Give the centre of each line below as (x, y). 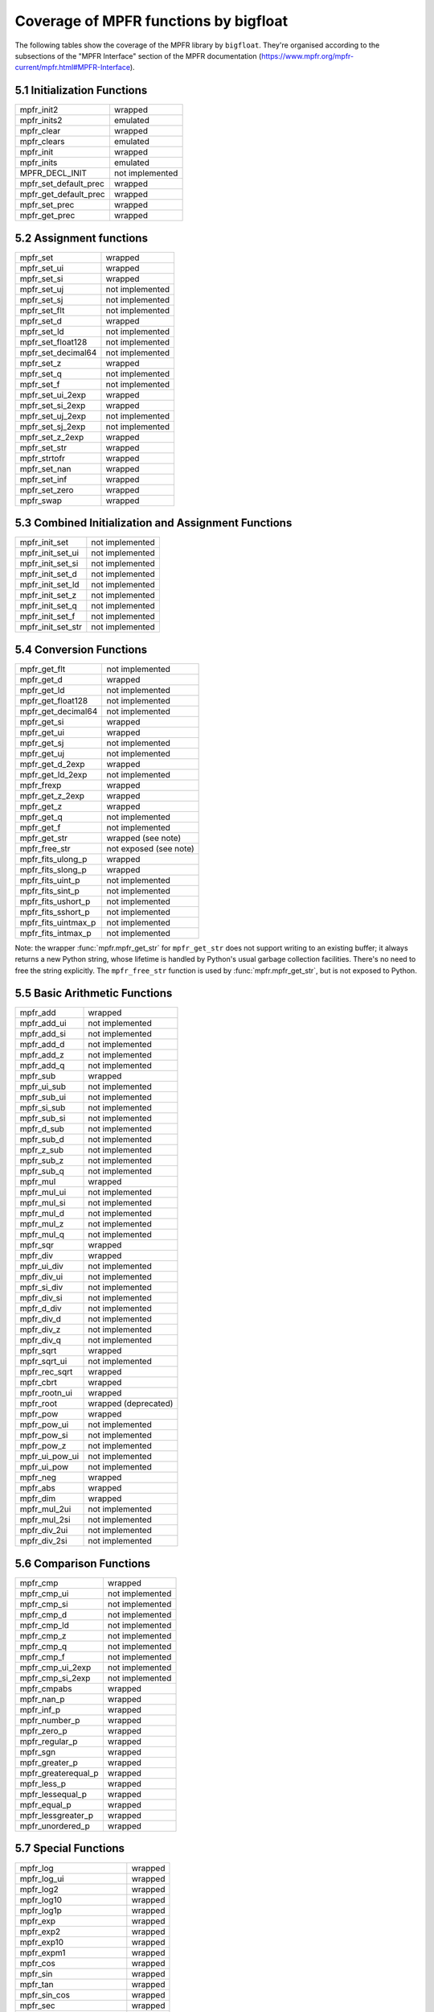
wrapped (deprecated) (131, 1404)
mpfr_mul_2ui (45, 1509)
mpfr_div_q (41, 1340)
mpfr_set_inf (43, 479)
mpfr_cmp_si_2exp (55, 1678)
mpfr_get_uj (42, 753)
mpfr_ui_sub (43, 1086)
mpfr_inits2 (41, 121)
